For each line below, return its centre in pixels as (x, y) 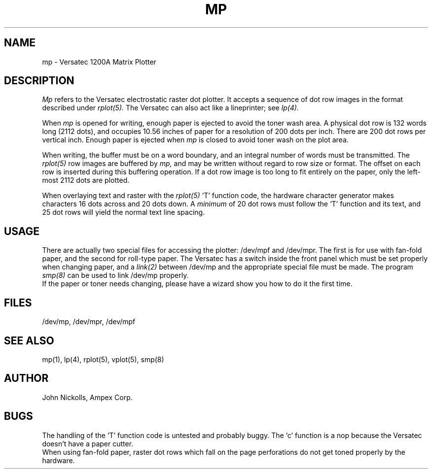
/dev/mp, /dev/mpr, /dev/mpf (89, 322)
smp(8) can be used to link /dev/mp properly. (115, 275)
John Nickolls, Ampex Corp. (87, 397)
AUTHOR (26, 378)
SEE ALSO (29, 340)
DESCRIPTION (39, 81)
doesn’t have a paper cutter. (88, 443)
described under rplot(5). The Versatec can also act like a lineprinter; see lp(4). (170, 108)
